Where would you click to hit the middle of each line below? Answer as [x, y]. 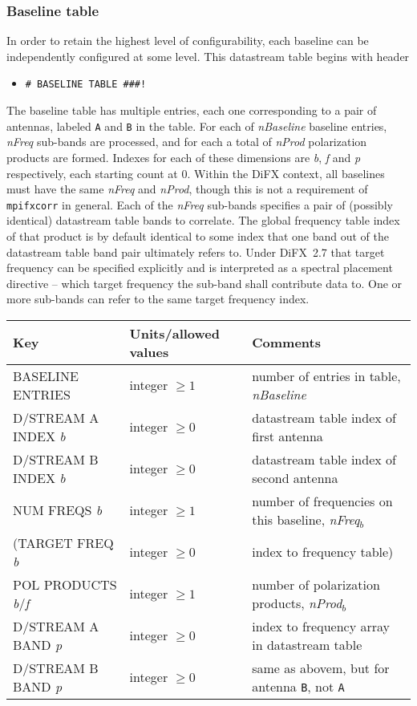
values [149, 351]
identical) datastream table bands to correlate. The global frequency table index [203, 220]
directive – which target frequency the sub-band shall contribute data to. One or [204, 283]
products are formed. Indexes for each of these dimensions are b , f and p [184, 157]
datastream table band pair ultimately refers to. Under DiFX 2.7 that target [196, 252]
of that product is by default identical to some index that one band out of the [198, 235]
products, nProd [297, 603]
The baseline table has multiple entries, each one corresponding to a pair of [192, 110]
